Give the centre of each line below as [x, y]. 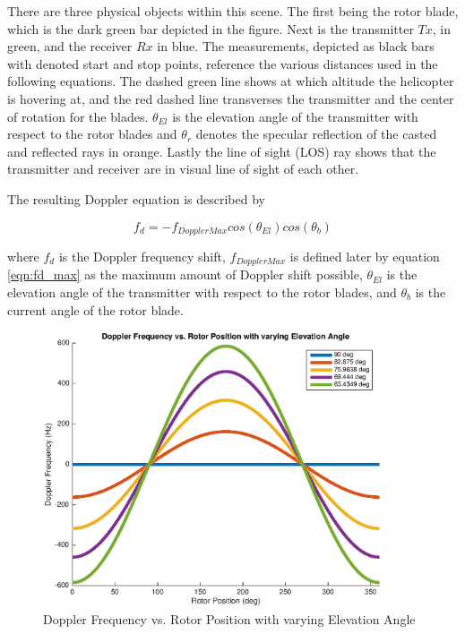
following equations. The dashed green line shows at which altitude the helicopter [231, 81]
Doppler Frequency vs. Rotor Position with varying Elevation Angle [229, 619]
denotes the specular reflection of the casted [316, 134]
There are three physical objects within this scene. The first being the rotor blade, [233, 11]
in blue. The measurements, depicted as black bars [296, 46]
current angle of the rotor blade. [95, 309]
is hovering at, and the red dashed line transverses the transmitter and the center [231, 98]
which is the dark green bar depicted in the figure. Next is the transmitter [211, 28]
